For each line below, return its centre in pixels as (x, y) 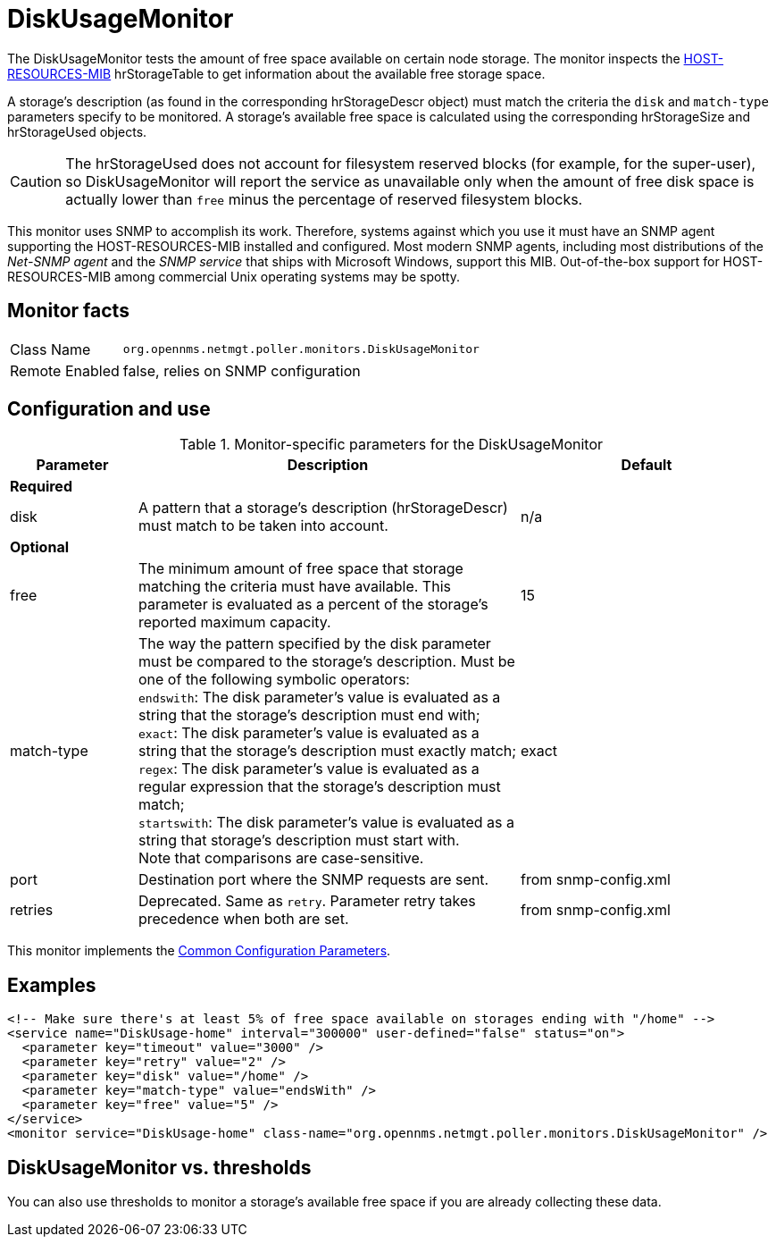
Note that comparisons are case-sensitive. (281, 858)
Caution (36, 181)
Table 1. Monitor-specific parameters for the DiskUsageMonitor (391, 445)
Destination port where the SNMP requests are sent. (313, 880)
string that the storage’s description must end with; (309, 715)
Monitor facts (68, 311)
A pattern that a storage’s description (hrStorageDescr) (323, 508)
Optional (40, 547)
